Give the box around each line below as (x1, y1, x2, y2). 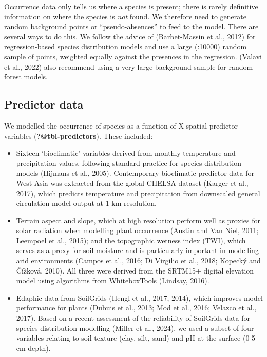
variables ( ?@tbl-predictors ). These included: (4, 130, 153, 141)
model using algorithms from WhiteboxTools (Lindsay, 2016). (16, 275, 209, 286)
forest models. (4, 71, 48, 82)
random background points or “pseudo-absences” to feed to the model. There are (4, 21, 259, 32)
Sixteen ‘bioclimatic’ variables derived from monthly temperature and (16, 148, 236, 158)
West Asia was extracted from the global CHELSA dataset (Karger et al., (16, 177, 249, 188)
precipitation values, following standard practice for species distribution (16, 157, 241, 168)
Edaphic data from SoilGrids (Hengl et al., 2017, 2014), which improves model (16, 292, 263, 303)
